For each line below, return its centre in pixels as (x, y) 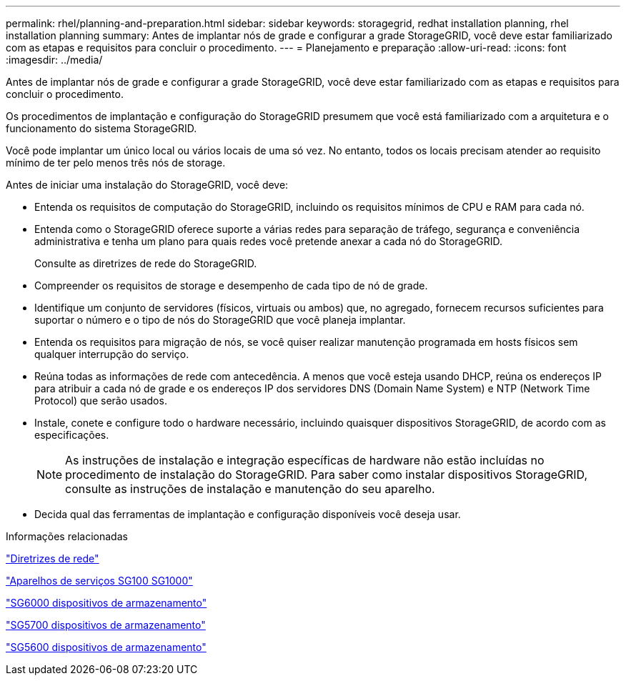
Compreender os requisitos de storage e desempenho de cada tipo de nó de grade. (231, 285)
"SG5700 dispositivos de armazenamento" (106, 625)
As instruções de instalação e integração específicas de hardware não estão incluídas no (305, 460)
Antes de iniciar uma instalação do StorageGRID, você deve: (147, 185)
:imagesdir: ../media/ (54, 60)
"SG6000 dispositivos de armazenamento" (106, 603)
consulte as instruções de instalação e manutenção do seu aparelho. (250, 489)
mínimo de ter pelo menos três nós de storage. (116, 163)
